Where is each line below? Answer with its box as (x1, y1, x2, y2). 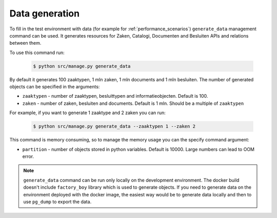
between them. (9, 40, 42, 46)
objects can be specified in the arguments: (9, 84, 100, 90)
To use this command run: (9, 49, 65, 56)
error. (22, 153, 34, 159)
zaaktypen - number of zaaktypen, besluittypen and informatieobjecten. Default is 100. (22, 93, 208, 99)
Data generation (9, 8, 80, 19)
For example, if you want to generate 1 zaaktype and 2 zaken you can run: (9, 110, 166, 116)
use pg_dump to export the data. (23, 198, 92, 205)
